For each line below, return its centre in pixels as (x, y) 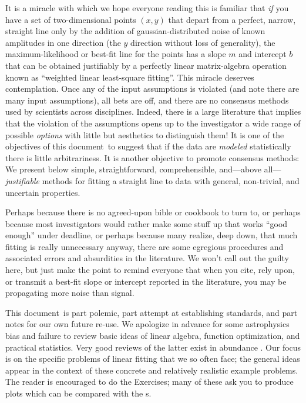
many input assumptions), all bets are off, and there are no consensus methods (147, 100)
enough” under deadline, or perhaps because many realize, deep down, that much (152, 235)
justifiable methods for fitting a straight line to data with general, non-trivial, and (152, 180)
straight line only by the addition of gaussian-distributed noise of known (135, 31)
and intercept (263, 54)
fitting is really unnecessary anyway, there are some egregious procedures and (144, 246)
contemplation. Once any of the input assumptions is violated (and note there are (152, 89)
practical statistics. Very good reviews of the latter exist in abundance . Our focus (153, 347)
